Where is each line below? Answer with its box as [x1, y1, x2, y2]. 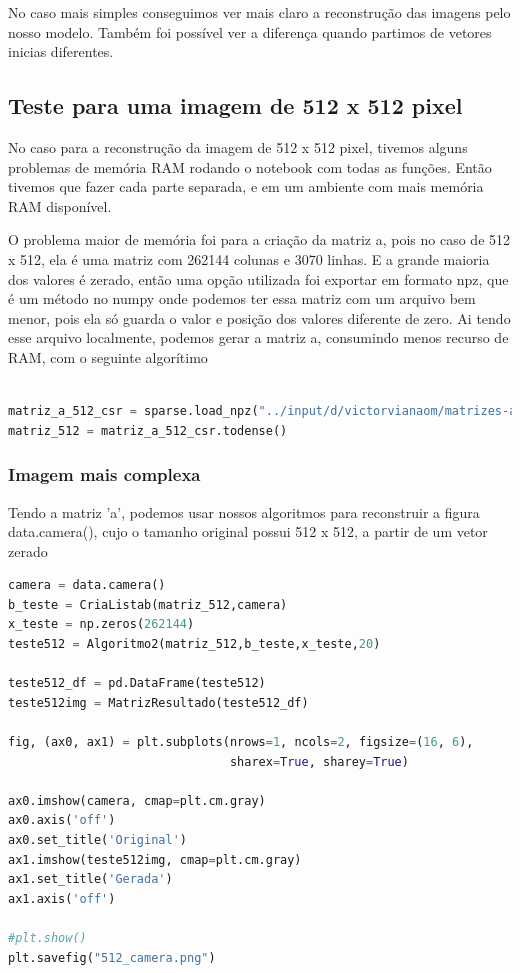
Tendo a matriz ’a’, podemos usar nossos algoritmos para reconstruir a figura [8, 501, 480, 522]
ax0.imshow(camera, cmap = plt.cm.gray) [8, 793, 266, 808]
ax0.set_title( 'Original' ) [8, 833, 187, 848]
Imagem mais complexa [8, 462, 201, 487]
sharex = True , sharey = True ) [229, 754, 409, 769]
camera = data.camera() [8, 578, 166, 593]
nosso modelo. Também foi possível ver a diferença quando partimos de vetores [8, 21, 492, 42]
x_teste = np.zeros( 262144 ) [8, 617, 195, 632]
